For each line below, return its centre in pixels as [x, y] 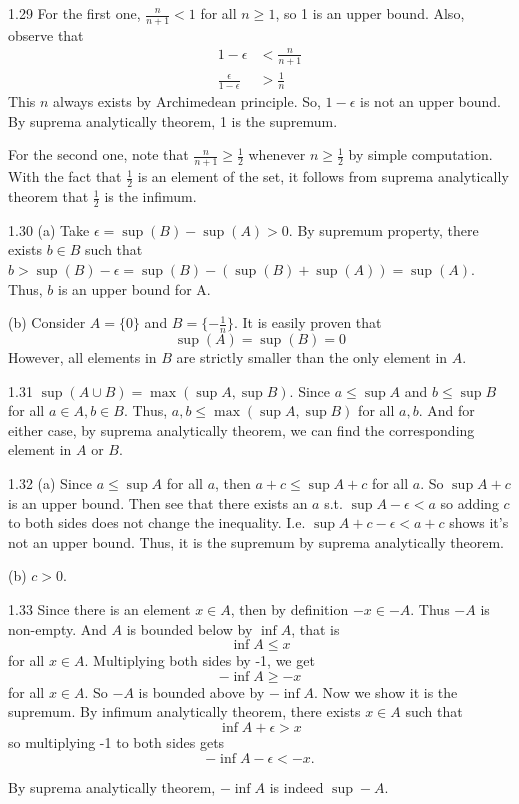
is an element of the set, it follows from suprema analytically [323, 176]
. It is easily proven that [307, 322]
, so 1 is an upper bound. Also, [370, 13]
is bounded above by [201, 691]
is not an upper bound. [430, 101]
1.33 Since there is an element [99, 608]
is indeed [296, 786]
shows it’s [479, 522]
